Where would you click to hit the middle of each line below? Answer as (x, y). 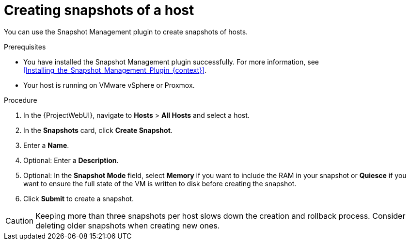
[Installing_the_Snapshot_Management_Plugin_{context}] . (115, 70)
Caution (20, 220)
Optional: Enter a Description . (71, 160)
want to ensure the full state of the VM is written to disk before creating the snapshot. (160, 183)
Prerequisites (25, 47)
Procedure (21, 100)
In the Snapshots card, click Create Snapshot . (98, 130)
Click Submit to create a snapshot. (79, 198)
